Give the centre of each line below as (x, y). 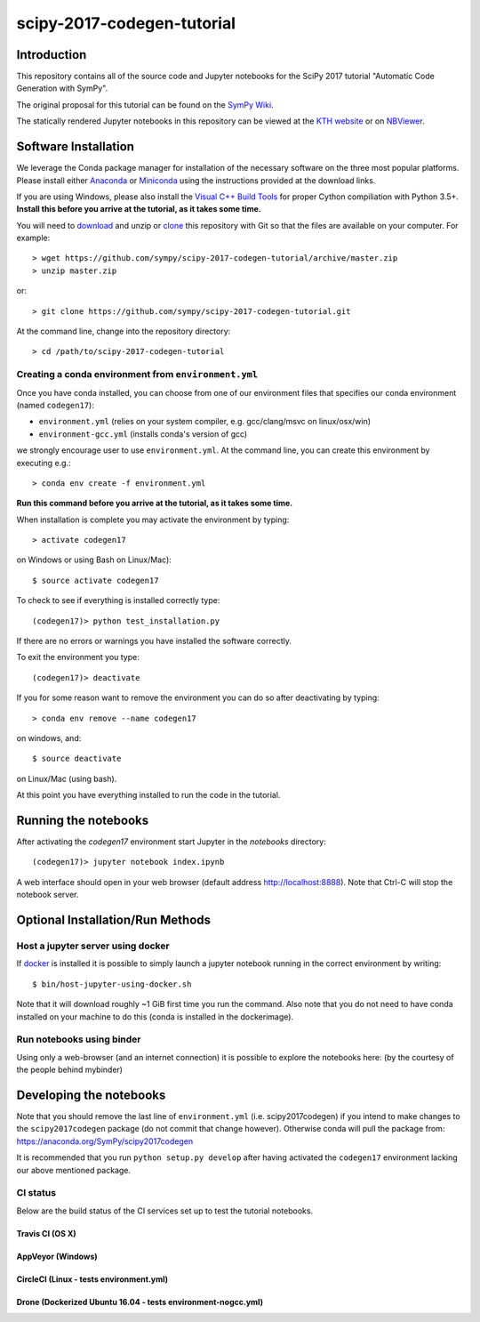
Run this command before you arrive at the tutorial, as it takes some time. (155, 504)
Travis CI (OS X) (47, 1233)
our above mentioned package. (74, 1170)
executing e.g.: (44, 463)
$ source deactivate (77, 759)
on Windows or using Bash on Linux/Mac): (94, 560)
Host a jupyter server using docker (93, 946)
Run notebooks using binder (79, 1039)
